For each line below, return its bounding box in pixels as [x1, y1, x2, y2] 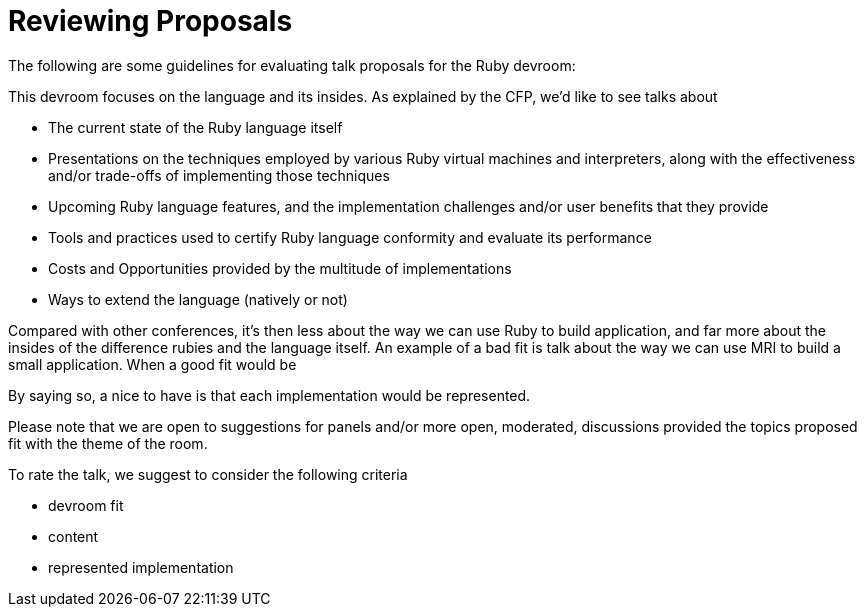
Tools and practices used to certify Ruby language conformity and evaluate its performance [48, 228, 652, 246]
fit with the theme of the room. [8, 434, 208, 452]
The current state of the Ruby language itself [48, 118, 343, 136]
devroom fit [48, 496, 124, 514]
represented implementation [48, 558, 234, 576]
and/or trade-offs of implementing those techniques [48, 166, 390, 184]
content [48, 527, 99, 545]
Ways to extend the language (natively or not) [48, 290, 348, 308]
